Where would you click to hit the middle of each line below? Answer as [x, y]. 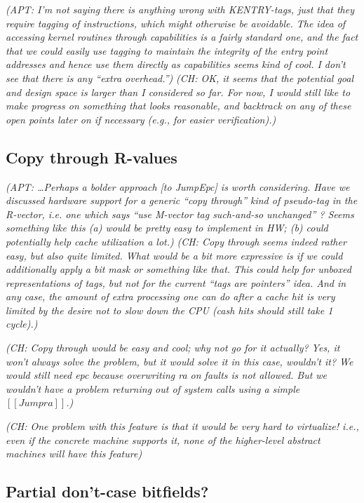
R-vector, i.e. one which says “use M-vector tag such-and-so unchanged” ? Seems [180, 214]
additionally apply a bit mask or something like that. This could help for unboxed [178, 269]
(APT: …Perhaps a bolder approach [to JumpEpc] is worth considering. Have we [178, 186]
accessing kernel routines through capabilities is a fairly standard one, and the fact [182, 37]
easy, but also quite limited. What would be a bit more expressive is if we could [174, 255]
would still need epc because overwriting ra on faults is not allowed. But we [167, 375]
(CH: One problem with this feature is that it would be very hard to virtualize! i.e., [182, 426]
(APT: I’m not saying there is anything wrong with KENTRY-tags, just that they [180, 9]
